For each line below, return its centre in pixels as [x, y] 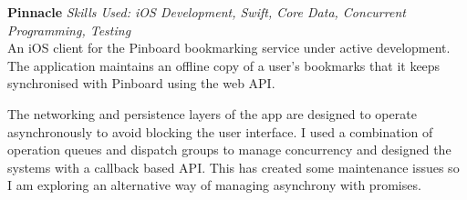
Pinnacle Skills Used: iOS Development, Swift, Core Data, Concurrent [207, 12]
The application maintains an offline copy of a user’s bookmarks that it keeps [224, 65]
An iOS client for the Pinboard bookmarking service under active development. [229, 48]
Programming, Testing [69, 30]
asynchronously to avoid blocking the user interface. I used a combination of [220, 131]
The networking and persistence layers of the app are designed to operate [212, 113]
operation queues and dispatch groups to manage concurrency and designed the [229, 150]
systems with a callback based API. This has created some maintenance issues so [233, 167]
